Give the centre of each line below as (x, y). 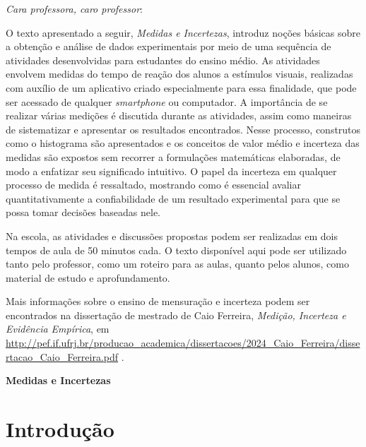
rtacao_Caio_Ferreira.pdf (62, 356)
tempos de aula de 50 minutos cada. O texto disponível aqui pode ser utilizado (176, 250)
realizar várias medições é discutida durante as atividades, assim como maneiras (179, 115)
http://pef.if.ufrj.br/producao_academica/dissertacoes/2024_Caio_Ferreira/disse (183, 343)
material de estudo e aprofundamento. (88, 277)
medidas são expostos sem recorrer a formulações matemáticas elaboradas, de (173, 156)
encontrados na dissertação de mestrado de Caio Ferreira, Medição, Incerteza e (176, 315)
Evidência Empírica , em (58, 329)
